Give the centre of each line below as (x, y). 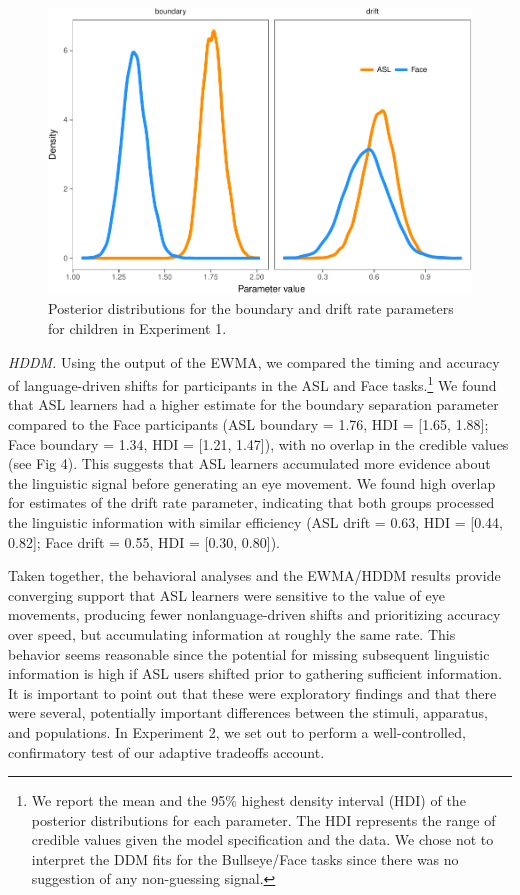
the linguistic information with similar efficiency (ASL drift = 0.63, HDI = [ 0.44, (255, 521)
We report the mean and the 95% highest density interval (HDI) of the (248, 800)
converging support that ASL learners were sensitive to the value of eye (226, 594)
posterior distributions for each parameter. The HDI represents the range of (263, 819)
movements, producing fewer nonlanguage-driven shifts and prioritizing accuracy (254, 614)
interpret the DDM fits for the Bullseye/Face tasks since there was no (245, 858)
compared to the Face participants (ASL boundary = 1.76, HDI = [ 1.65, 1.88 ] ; (248, 424)
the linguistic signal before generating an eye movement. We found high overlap (252, 482)
